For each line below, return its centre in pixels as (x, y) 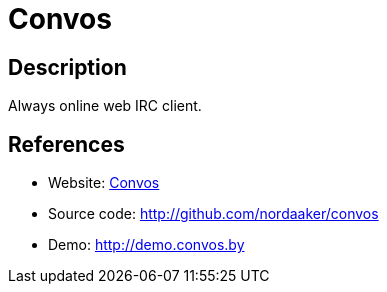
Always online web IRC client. (105, 106)
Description (67, 67)
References (66, 144)
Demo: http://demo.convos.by (146, 245)
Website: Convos (104, 183)
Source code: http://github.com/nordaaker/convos (213, 214)
